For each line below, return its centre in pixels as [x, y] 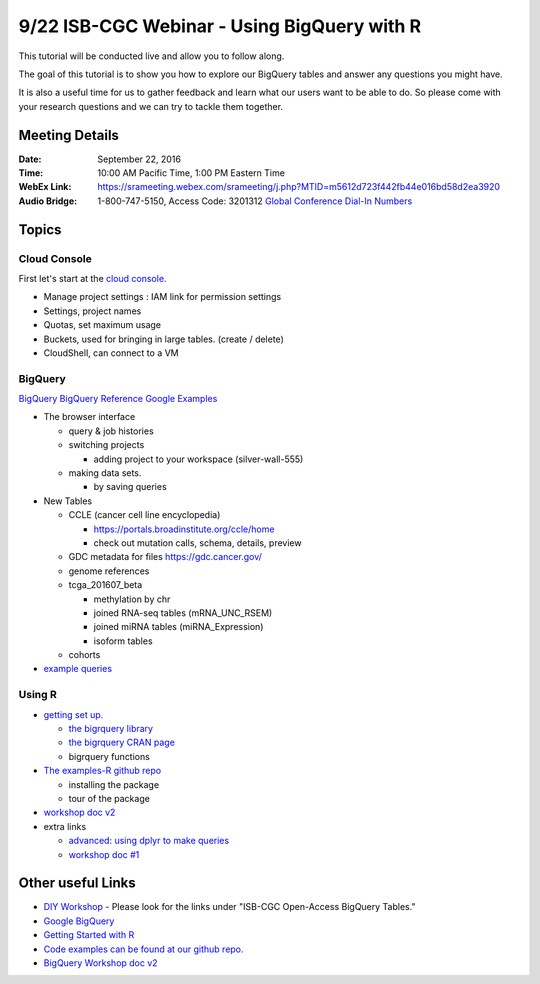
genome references [109, 571]
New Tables [68, 501]
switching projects [106, 445]
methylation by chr [132, 599]
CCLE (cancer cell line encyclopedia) [144, 515]
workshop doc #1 [104, 854]
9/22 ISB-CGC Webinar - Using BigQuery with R [220, 26]
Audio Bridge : [48, 201]
